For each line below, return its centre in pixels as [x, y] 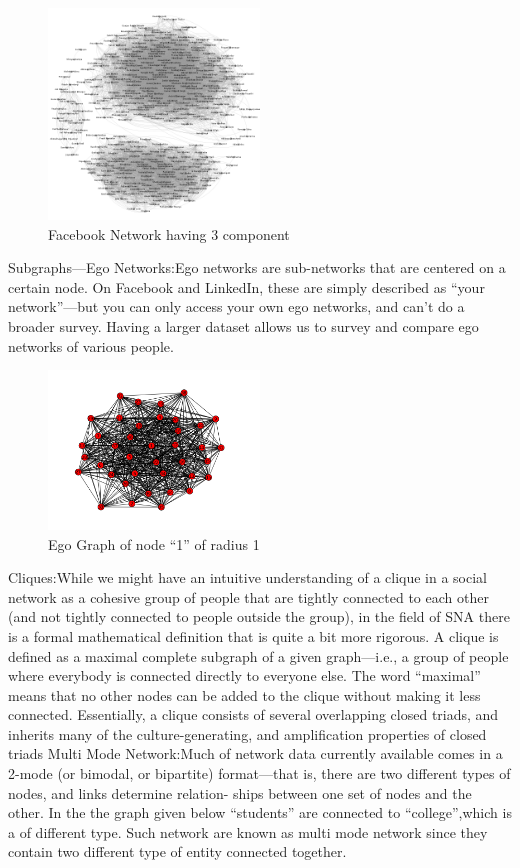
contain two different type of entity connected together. [177, 851]
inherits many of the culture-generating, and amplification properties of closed [247, 733]
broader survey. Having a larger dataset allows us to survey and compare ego [243, 325]
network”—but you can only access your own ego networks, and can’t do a [236, 306]
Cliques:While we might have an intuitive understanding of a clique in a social [248, 577]
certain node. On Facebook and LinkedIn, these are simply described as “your [246, 286]
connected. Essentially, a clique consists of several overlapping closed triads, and [253, 714]
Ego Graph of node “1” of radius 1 [154, 543]
